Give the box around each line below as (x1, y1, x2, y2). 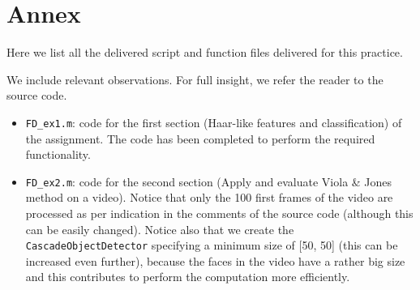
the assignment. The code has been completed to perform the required (25, 130, 375, 147)
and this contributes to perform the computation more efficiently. (25, 268, 350, 285)
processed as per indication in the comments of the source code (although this (25, 205, 414, 221)
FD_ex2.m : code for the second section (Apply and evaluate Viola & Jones (25, 173, 392, 190)
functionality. (25, 146, 91, 163)
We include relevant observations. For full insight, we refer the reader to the (6, 70, 384, 87)
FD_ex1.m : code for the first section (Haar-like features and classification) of (25, 113, 402, 130)
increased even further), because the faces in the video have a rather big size (25, 252, 405, 269)
